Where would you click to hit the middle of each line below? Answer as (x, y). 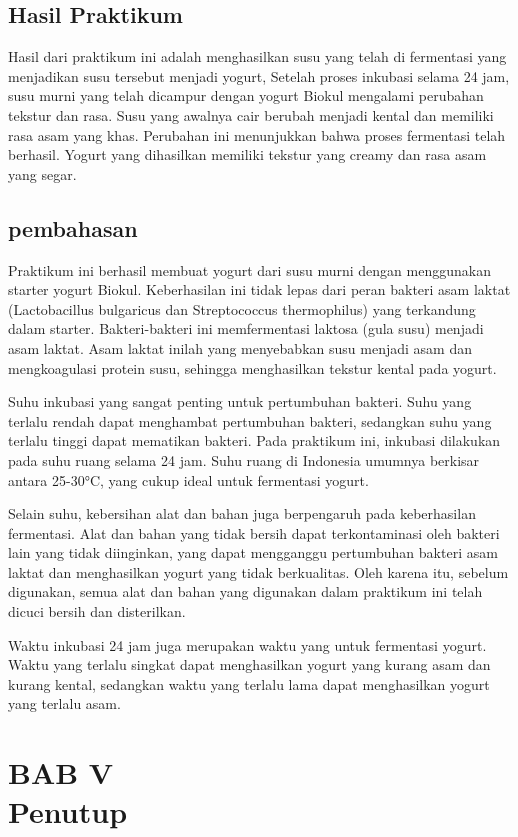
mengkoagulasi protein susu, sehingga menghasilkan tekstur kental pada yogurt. (252, 367)
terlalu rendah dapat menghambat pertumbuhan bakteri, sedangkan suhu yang (250, 420)
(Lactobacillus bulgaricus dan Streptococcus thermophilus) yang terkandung (242, 308)
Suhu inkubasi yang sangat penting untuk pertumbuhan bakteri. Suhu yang (240, 401)
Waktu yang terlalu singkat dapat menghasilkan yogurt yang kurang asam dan (249, 664)
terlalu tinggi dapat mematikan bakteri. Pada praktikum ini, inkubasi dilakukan (254, 440)
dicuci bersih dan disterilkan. (97, 611)
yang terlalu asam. (64, 703)
